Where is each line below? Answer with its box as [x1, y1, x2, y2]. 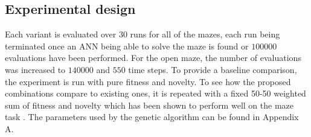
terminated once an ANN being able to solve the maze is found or [5, 39, 249, 52]
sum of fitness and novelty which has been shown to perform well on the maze [5, 98, 293, 111]
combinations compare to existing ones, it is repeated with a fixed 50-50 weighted [5, 87, 306, 100]
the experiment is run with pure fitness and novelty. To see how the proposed [5, 75, 291, 88]
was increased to [5, 63, 66, 75]
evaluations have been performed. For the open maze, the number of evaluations [5, 51, 301, 64]
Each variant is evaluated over [5, 28, 117, 40]
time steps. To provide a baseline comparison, [128, 63, 297, 75]
